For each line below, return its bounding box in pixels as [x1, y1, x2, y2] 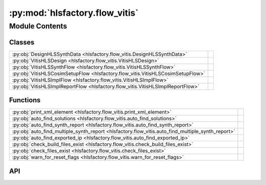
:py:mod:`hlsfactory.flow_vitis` [9, 7, 139, 18]
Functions [9, 96, 41, 104]
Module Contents [9, 22, 67, 31]
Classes [9, 38, 34, 46]
